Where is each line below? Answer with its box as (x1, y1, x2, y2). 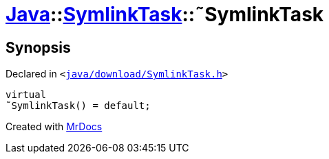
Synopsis (6, 38, 71, 56)
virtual (6, 89, 47, 101)
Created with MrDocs (6, 121, 103, 133)
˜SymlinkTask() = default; (6, 100, 151, 112)
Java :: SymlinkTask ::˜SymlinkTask (6, 3, 324, 26)
